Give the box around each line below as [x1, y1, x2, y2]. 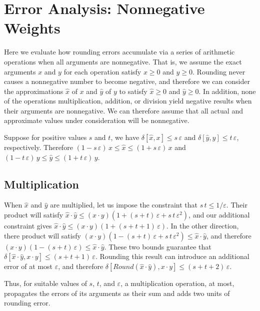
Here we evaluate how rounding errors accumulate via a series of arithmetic [4, 46, 235, 57]
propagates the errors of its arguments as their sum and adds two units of [4, 287, 230, 298]
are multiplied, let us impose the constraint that [50, 199, 198, 210]
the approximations [4, 85, 63, 96]
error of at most [4, 261, 53, 271]
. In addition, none [198, 85, 256, 96]
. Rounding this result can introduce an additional [95, 251, 249, 261]
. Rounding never [192, 66, 245, 76]
